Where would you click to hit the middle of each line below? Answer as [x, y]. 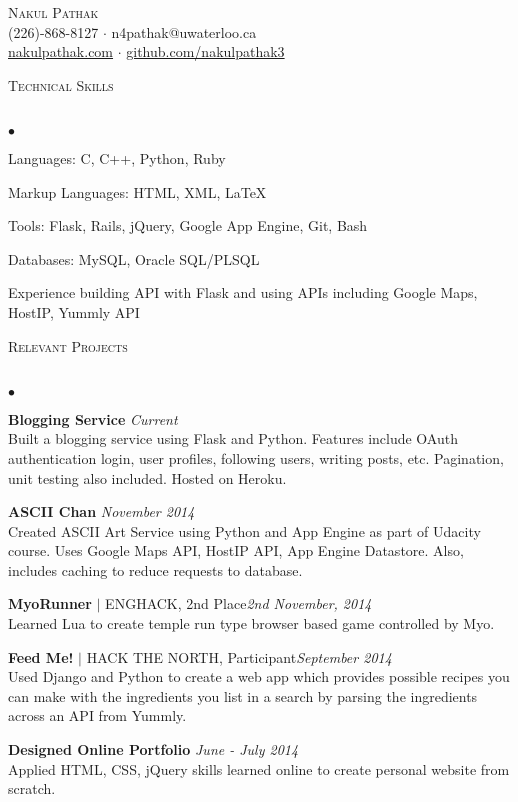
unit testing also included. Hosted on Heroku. [147, 477]
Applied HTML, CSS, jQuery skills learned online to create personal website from [259, 768]
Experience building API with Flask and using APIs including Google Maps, [243, 292]
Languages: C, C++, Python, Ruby [117, 157]
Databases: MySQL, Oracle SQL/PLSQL [134, 258]
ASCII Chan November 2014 [101, 511]
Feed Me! [41, 656]
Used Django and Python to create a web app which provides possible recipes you [259, 676]
